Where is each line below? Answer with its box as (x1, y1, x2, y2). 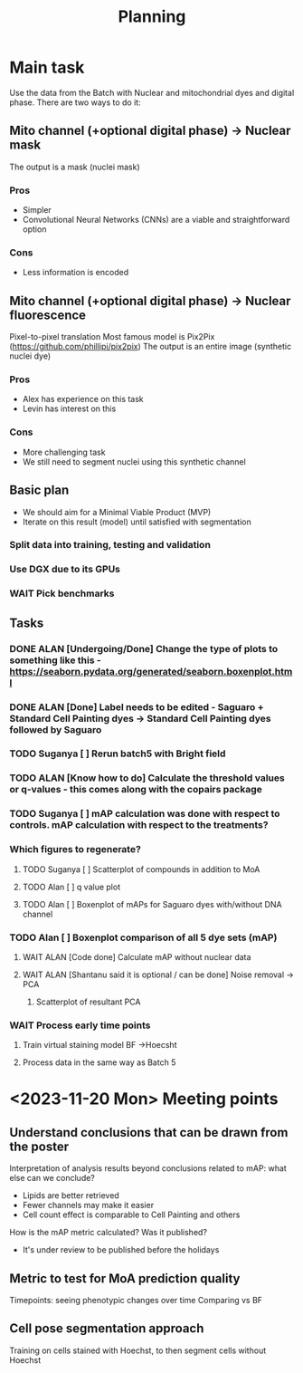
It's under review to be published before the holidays (22, 1244, 220, 1255)
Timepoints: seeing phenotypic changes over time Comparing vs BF (9, 1295, 263, 1306)
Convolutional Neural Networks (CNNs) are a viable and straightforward (22, 215, 290, 226)
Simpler (22, 205, 52, 216)
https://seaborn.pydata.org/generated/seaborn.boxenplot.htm (9, 665, 293, 677)
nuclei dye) (9, 350, 52, 361)
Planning (118, 6, 186, 27)
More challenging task (22, 446, 106, 457)
